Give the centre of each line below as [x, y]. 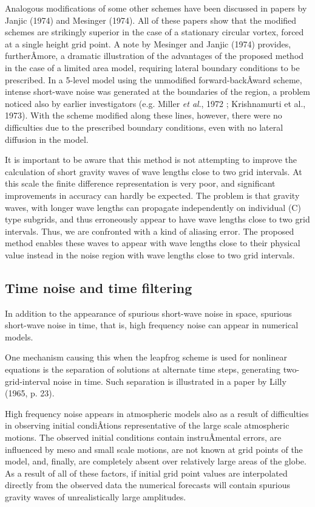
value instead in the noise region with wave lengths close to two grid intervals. [150, 254]
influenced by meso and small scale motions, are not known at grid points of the [154, 449]
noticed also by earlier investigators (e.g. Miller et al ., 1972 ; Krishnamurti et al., [155, 103]
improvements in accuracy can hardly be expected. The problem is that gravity [152, 195]
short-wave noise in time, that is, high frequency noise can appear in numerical [152, 325]
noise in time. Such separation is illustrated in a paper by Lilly [170, 381]
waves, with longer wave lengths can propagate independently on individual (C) [153, 207]
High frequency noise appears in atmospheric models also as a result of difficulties [157, 413]
